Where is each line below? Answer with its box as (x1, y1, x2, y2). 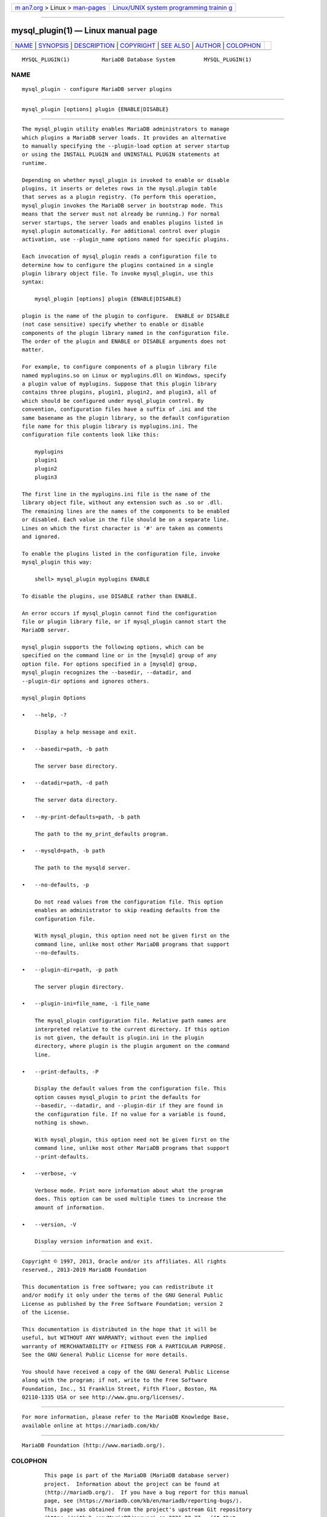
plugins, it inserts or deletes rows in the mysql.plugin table (22, 185, 217, 192)
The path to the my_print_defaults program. (34, 830, 169, 837)
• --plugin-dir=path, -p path (22, 966, 118, 973)
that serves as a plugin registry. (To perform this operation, (22, 194, 217, 200)
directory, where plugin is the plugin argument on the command (34, 1042, 230, 1050)
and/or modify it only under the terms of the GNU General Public (22, 1292, 223, 1299)
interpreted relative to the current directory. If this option (34, 1025, 230, 1033)
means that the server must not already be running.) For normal (22, 211, 220, 218)
